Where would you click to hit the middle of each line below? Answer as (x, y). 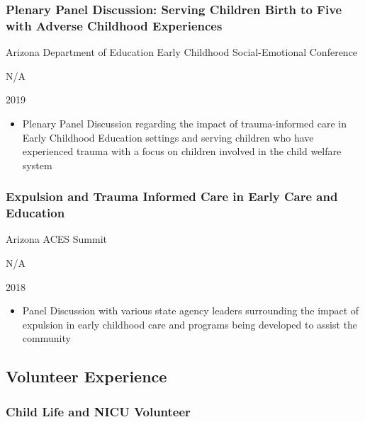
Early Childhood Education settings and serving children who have (168, 137)
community (46, 338)
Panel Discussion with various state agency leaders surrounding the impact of (191, 310)
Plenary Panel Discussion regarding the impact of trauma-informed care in (185, 123)
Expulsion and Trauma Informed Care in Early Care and (172, 196)
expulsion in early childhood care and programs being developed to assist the (190, 324)
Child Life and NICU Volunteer (98, 411)
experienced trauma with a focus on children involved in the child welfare (182, 151)
